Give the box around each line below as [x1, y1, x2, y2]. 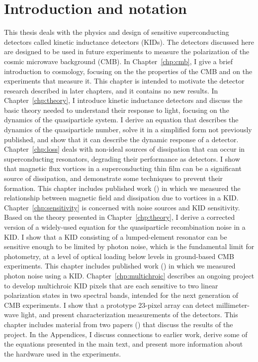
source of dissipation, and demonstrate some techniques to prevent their [4, 173, 223, 183]
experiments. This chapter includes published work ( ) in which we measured [4, 261, 236, 271]
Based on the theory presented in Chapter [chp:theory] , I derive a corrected [4, 212, 235, 222]
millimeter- [216, 299, 250, 310]
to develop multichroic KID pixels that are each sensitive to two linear [4, 280, 218, 290]
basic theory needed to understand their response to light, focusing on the [4, 104, 229, 115]
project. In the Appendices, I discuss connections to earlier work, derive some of [4, 329, 248, 339]
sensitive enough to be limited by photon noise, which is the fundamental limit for [4, 241, 255, 252]
